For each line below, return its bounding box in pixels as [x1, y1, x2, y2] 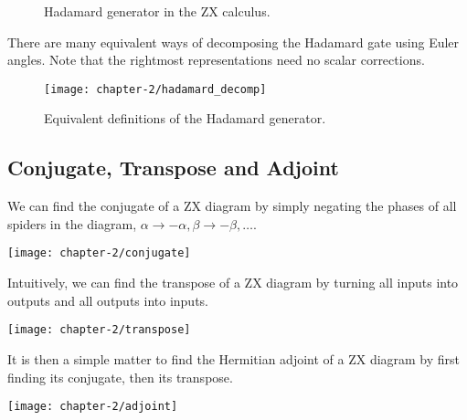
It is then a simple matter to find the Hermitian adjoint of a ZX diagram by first [7, 349, 461, 368]
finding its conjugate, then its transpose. [7, 367, 233, 386]
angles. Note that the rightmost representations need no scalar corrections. [7, 50, 425, 69]
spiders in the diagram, [7, 214, 137, 233]
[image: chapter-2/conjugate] [7, 247, 191, 260]
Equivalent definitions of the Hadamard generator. [44, 109, 326, 128]
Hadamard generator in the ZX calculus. [44, 2, 271, 20]
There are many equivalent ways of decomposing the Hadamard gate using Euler [7, 32, 460, 51]
